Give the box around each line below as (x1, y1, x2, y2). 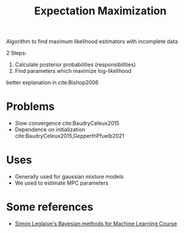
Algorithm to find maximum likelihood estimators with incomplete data (6, 38, 178, 45)
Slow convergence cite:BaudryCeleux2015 (14, 119, 119, 127)
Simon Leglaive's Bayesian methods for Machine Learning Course (14, 220, 177, 227)
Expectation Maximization (34, 4, 167, 18)
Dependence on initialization (14, 126, 85, 133)
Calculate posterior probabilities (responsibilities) (14, 61, 136, 68)
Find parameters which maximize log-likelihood (14, 68, 131, 75)
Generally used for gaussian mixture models (14, 173, 124, 180)
